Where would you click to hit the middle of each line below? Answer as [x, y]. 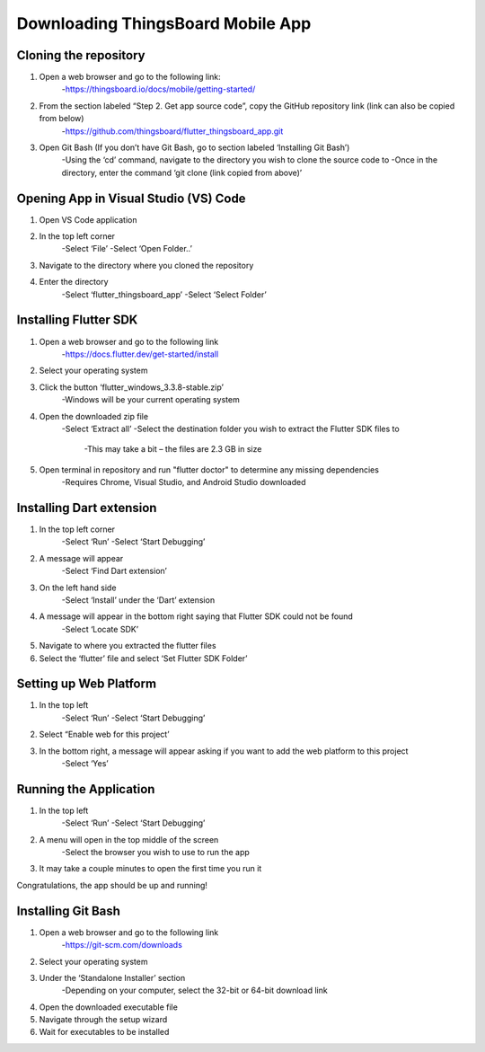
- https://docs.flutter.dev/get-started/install [140, 354]
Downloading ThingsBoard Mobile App [164, 23]
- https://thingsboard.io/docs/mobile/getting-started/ [159, 89]
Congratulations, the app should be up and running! [112, 885]
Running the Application [86, 789]
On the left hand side [78, 588]
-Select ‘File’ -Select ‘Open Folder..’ [127, 249]
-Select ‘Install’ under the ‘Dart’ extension [138, 600]
